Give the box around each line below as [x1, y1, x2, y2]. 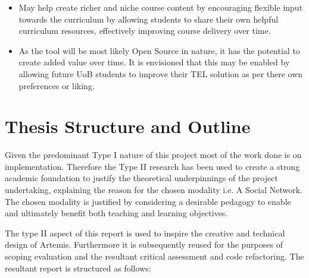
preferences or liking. [18, 79, 95, 91]
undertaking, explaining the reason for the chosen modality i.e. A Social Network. [5, 184, 303, 196]
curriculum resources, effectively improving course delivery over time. [18, 24, 271, 37]
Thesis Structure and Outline [5, 114, 251, 138]
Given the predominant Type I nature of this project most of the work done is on [5, 149, 302, 161]
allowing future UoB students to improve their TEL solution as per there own [18, 67, 303, 80]
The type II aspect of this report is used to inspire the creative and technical [5, 226, 285, 239]
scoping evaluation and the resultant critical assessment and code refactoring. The [5, 250, 304, 263]
